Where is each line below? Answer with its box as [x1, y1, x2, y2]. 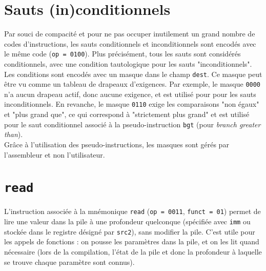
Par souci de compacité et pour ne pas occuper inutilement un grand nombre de [4, 28, 255, 39]
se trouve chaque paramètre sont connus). [4, 256, 135, 267]
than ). [4, 129, 23, 140]
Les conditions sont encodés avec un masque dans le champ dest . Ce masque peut [4, 68, 262, 79]
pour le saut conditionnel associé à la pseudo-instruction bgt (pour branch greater [4, 119, 261, 129]
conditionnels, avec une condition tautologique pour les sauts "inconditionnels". [4, 58, 252, 69]
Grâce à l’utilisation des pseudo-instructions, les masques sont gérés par [4, 139, 229, 149]
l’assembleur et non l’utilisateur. [4, 149, 105, 160]
